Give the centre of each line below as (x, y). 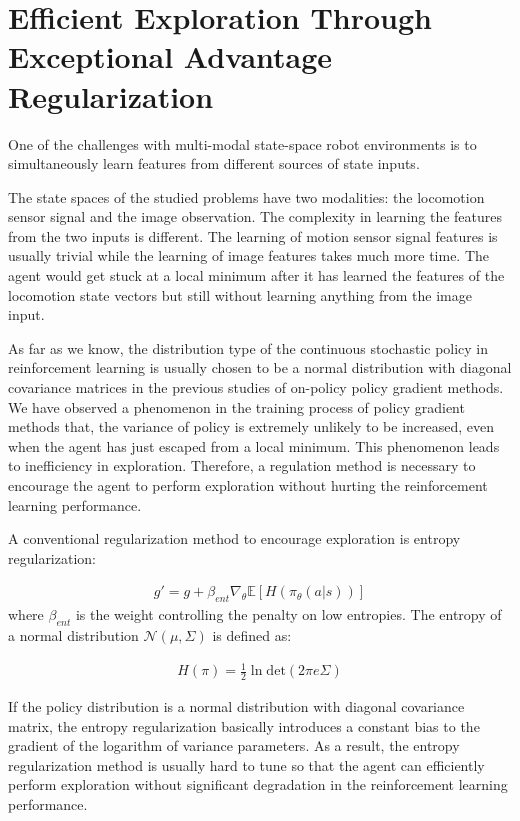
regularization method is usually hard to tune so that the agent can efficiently (246, 764)
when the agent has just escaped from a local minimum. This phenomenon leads (254, 445)
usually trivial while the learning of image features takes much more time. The (249, 255)
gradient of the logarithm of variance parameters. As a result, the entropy (234, 745)
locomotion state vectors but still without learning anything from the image (240, 294)
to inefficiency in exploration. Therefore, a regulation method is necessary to (242, 465)
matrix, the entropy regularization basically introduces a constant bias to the (244, 725)
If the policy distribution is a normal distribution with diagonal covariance (236, 705)
